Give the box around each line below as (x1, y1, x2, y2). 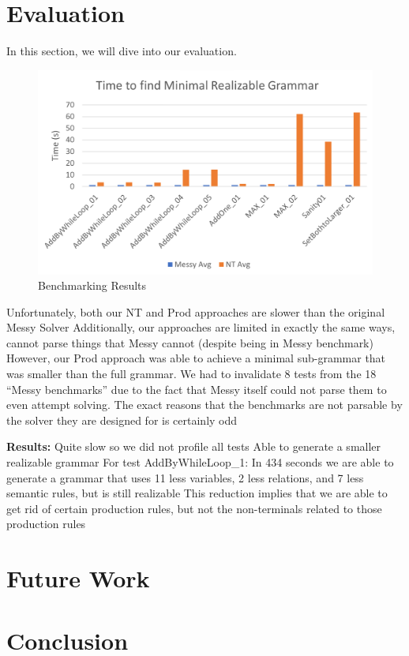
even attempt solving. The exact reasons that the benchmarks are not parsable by (6, 396, 403, 413)
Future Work (6, 562, 150, 594)
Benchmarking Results (38, 277, 147, 294)
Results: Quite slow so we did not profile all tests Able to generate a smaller (6, 438, 381, 455)
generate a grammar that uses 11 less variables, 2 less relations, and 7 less (6, 469, 364, 485)
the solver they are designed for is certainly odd (6, 411, 238, 428)
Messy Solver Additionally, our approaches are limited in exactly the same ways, (6, 319, 396, 335)
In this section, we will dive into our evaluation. (6, 43, 237, 59)
